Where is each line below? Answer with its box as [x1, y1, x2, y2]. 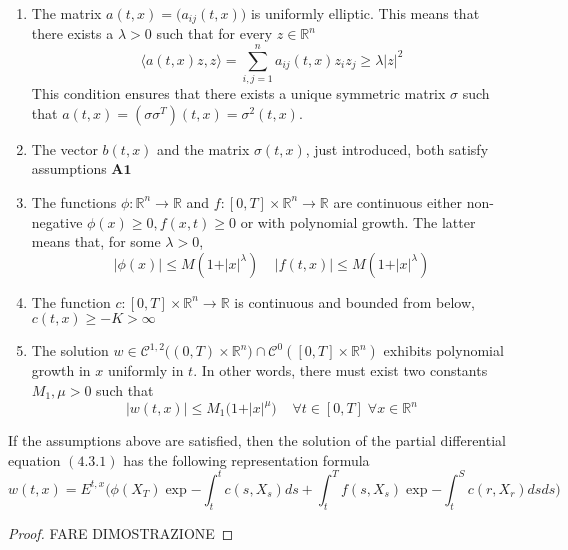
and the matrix [157, 138, 250, 159]
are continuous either [333, 191, 462, 212]
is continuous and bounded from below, [234, 291, 475, 312]
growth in [31, 360, 91, 381]
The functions [31, 191, 117, 212]
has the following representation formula [123, 449, 370, 470]
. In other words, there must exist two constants [193, 360, 488, 381]
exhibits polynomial [383, 340, 504, 361]
